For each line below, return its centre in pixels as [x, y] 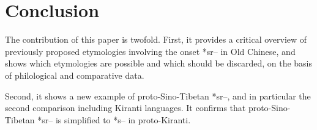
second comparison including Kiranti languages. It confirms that [125, 108]
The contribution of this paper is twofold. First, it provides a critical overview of [156, 39]
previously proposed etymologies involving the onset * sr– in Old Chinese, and [150, 51]
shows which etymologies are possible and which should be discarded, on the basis [159, 63]
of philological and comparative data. [75, 75]
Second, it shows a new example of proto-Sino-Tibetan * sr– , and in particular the [158, 96]
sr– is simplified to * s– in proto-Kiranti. [116, 119]
